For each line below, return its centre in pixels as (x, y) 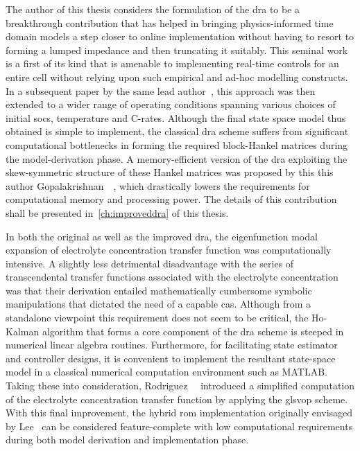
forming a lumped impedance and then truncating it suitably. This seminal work (177, 50)
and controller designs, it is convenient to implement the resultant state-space (171, 358)
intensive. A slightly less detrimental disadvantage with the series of (150, 263)
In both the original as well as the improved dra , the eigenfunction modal (162, 236)
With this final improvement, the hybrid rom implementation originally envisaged (179, 413)
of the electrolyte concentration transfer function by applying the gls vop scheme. (177, 399)
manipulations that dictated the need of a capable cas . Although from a (158, 304)
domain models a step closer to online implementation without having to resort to (180, 36)
